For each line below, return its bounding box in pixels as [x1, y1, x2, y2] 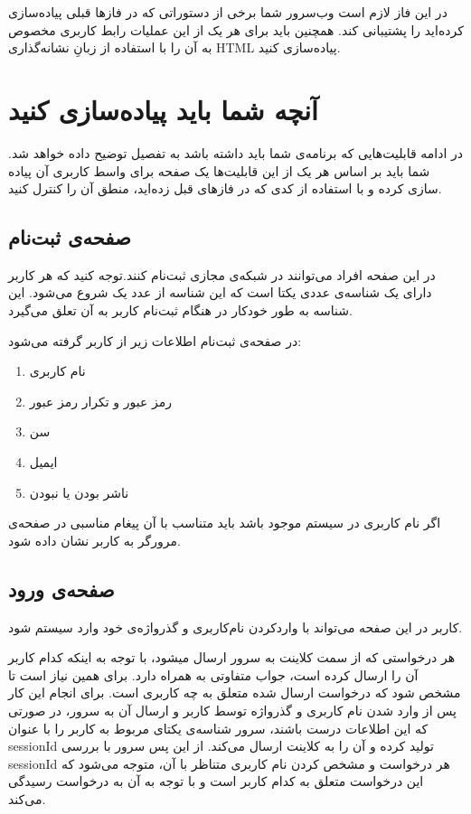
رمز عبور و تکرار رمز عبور [29, 391, 172, 410]
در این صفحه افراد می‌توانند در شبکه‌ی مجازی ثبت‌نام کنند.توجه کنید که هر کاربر [8, 265, 436, 284]
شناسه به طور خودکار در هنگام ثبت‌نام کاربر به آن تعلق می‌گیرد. [8, 301, 353, 320]
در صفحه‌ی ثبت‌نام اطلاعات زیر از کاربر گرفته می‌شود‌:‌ [8, 331, 302, 350]
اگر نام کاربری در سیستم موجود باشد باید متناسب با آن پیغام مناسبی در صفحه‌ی [8, 513, 441, 532]
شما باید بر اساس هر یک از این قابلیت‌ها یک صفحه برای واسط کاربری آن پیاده [8, 161, 430, 180]
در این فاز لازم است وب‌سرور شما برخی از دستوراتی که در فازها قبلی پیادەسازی [8, 3, 447, 21]
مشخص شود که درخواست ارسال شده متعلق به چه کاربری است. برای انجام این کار [8, 683, 461, 702]
